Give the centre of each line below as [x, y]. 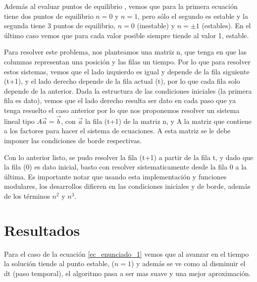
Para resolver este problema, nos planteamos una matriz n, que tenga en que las [125, 52]
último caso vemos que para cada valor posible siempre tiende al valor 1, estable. [127, 35]
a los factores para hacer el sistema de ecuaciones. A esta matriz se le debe [117, 131]
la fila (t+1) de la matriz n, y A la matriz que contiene [168, 121]
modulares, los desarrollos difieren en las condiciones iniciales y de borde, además [127, 186]
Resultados [42, 230]
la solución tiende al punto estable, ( [59, 263]
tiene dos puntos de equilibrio [49, 16]
